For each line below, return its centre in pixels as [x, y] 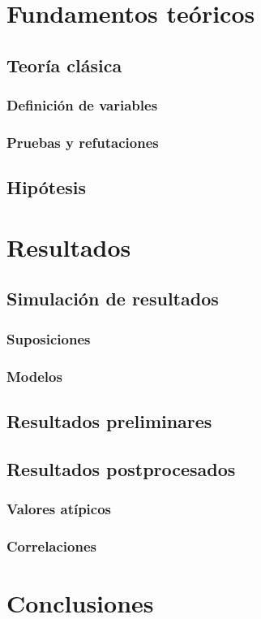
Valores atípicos [59, 508]
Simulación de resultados [113, 299]
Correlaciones [51, 545]
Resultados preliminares [109, 420]
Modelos [34, 376]
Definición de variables [82, 105]
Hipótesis [46, 187]
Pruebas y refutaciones [83, 142]
